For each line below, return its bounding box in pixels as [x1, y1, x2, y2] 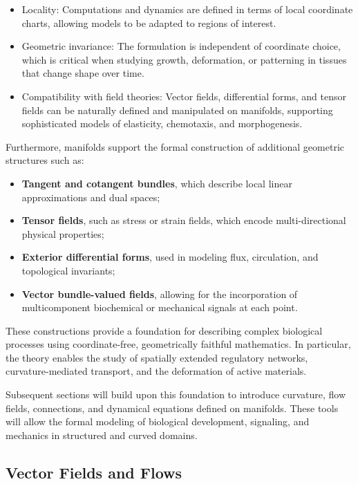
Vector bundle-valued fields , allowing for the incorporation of [21, 286, 298, 301]
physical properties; [21, 226, 104, 241]
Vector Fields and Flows [6, 461, 182, 483]
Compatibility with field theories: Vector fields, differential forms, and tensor [21, 89, 346, 103]
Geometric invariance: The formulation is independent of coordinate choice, [21, 39, 341, 53]
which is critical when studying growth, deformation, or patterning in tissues [21, 52, 347, 66]
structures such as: [6, 153, 84, 167]
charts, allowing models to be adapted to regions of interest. [21, 15, 276, 30]
